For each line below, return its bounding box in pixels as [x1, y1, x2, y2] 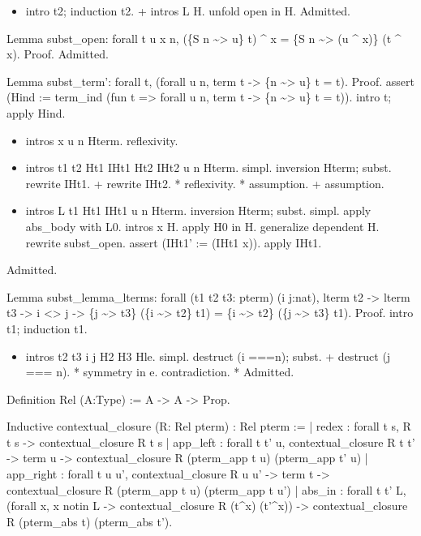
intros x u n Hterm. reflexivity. [25, 131, 178, 148]
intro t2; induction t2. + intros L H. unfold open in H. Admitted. [25, 2, 350, 19]
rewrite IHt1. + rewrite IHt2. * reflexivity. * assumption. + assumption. [25, 174, 384, 191]
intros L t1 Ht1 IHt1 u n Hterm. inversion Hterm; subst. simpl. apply [25, 202, 372, 219]
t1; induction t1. [6, 319, 88, 337]
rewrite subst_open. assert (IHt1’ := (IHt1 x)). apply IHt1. [25, 234, 322, 251]
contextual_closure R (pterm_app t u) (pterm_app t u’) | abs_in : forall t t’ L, [6, 481, 406, 498]
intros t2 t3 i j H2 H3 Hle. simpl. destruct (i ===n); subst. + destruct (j [25, 347, 391, 364]
